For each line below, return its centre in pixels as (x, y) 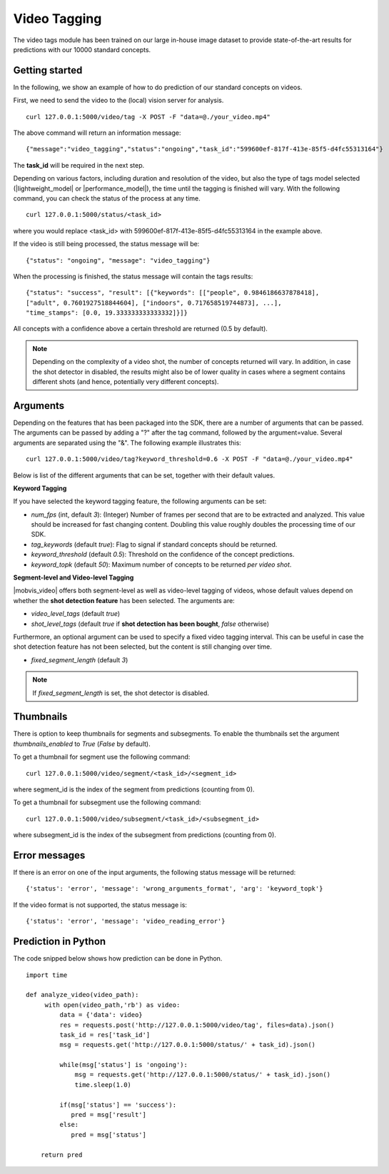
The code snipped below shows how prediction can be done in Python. (118, 958)
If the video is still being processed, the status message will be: (106, 244)
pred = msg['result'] (108, 1115)
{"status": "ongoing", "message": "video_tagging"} (118, 260)
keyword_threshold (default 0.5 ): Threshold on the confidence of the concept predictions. (163, 555)
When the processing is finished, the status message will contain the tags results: (133, 276)
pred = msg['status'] (108, 1134)
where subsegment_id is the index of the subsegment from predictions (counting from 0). (145, 835)
